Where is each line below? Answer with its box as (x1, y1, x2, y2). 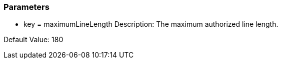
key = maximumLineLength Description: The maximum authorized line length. (23, 20, 278, 29)
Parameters (3, 2, 49, 12)
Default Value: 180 (3, 35, 63, 44)
